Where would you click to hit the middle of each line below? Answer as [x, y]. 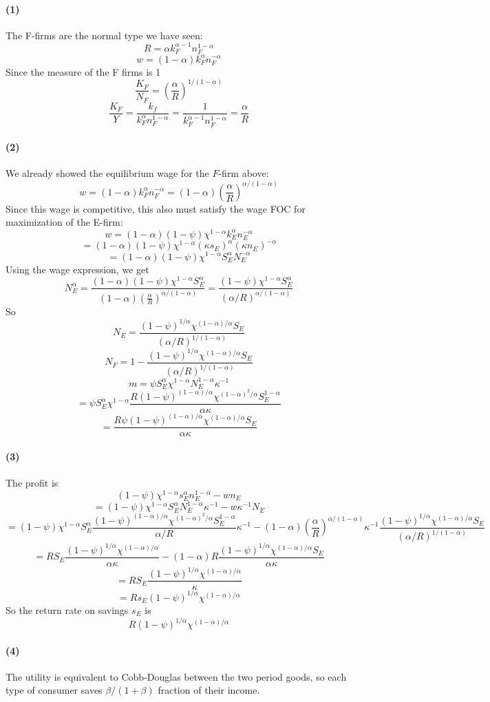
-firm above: [244, 173]
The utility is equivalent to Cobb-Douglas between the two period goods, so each [176, 676]
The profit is [32, 482]
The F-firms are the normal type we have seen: [104, 35]
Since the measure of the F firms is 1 [83, 71]
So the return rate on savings [67, 609]
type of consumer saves [54, 690]
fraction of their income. [209, 690]
